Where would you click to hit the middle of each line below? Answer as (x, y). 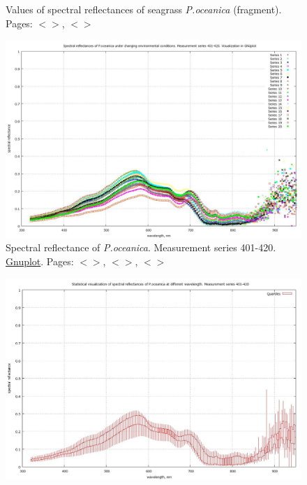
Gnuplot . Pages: (40, 261)
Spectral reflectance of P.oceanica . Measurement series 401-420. (141, 247)
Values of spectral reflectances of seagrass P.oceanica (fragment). (144, 9)
